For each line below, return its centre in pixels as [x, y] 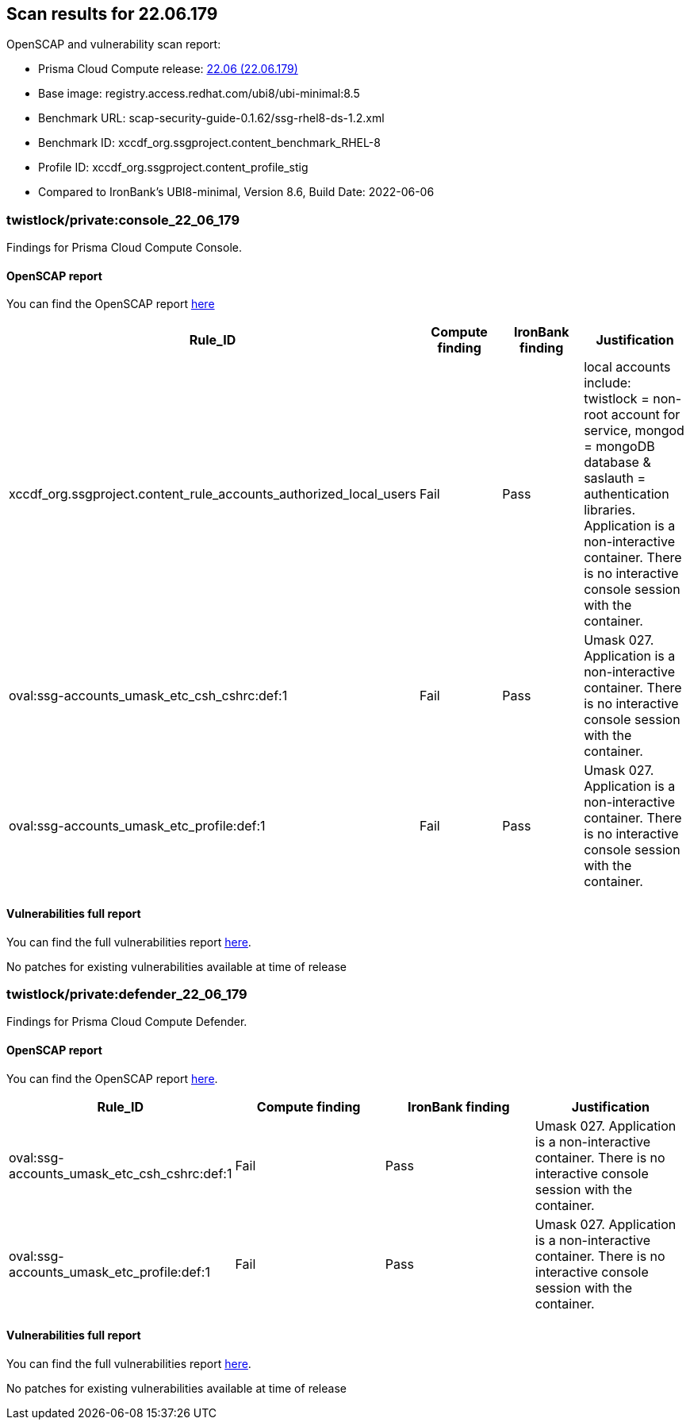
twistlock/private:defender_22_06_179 [127, 994]
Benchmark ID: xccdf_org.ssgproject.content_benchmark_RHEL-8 [209, 143]
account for [646, 415]
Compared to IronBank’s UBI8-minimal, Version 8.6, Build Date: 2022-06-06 [236, 192]
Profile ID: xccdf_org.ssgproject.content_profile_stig [173, 168]
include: [608, 383]
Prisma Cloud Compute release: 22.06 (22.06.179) [168, 69]
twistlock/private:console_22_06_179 [123, 220]
